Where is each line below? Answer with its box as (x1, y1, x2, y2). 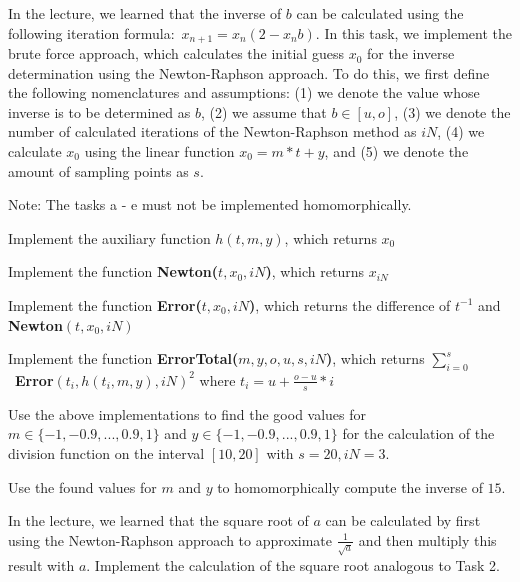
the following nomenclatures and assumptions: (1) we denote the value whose (8, 82, 480, 103)
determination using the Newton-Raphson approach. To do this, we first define (8, 62, 490, 83)
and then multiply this (358, 529, 497, 550)
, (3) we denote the (394, 101, 511, 122)
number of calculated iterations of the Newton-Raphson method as (8, 121, 417, 142)
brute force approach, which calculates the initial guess (8, 43, 344, 64)
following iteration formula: (8, 22, 175, 43)
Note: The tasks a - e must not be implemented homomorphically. (8, 194, 412, 215)
